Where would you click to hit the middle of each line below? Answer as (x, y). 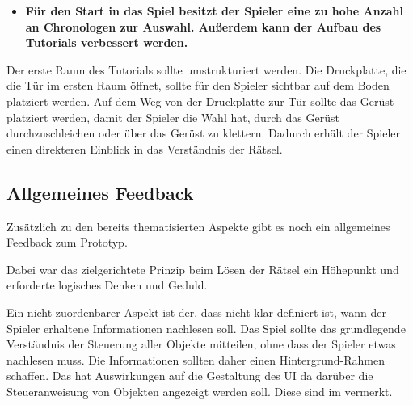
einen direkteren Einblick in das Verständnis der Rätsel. (145, 148)
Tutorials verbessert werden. (107, 42)
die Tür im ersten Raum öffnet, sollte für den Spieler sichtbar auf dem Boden (198, 85)
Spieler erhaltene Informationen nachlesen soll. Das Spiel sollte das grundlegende (206, 328)
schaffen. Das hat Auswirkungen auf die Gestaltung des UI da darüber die (190, 375)
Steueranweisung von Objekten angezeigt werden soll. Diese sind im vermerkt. (200, 391)
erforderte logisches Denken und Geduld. (107, 285)
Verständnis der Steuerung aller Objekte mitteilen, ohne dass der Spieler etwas (201, 344)
